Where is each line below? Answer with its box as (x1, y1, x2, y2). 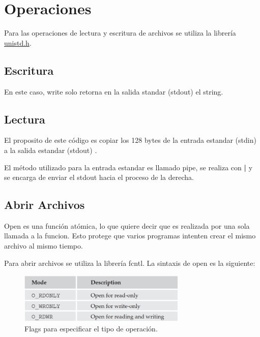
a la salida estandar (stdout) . (4, 144, 97, 155)
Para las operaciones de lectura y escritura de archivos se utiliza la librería (4, 27, 236, 38)
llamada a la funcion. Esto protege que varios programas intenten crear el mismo (4, 230, 256, 241)
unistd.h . (4, 37, 32, 48)
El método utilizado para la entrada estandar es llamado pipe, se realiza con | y (4, 162, 253, 172)
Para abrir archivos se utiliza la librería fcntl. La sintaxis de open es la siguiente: (4, 257, 255, 268)
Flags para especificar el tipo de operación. (24, 323, 158, 333)
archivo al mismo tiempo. (4, 240, 83, 251)
